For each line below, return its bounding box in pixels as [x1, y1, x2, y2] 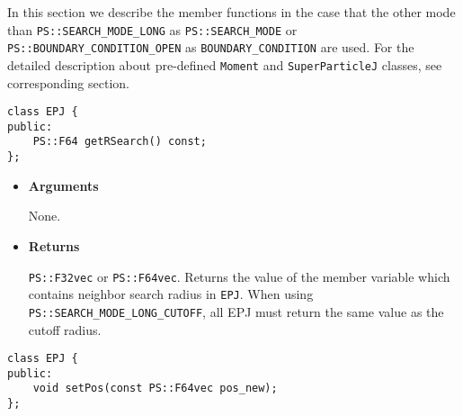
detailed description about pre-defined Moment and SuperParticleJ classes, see [7, 55, 442, 74]
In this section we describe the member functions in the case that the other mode [7, 3, 456, 21]
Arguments [28, 176, 99, 194]
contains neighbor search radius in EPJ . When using [28, 285, 314, 303]
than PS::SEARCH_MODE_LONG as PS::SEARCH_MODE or [7, 20, 298, 39]
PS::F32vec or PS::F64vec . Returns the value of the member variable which [28, 267, 450, 285]
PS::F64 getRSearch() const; [32, 135, 207, 149]
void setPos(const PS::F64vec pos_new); [32, 382, 278, 395]
